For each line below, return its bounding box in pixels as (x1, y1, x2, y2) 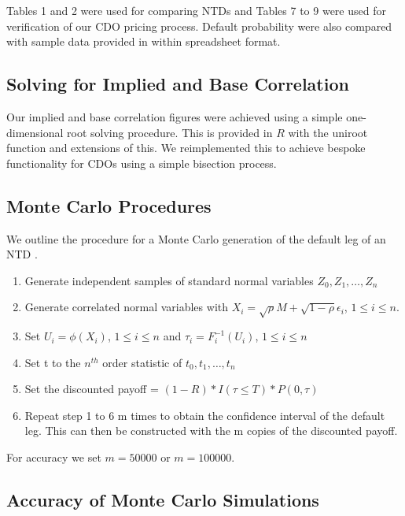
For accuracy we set (6, 449, 101, 466)
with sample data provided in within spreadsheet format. (6, 33, 281, 50)
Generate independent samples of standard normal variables (24, 272, 314, 288)
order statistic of (102, 354, 182, 370)
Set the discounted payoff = (24, 381, 159, 397)
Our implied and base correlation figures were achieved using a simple (6, 108, 343, 124)
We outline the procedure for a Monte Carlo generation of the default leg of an (6, 230, 386, 247)
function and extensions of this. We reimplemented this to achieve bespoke (6, 139, 366, 156)
